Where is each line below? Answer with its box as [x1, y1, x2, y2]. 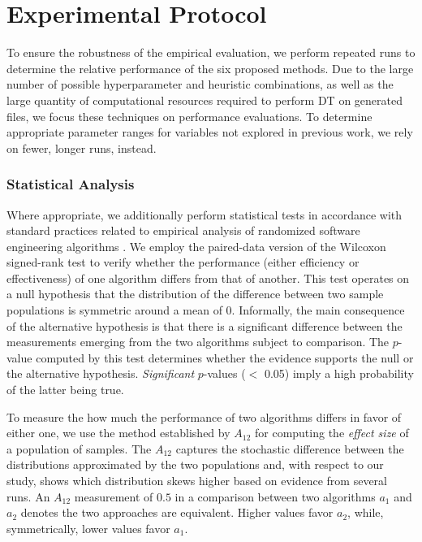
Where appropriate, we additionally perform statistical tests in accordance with [6, 206, 403, 223]
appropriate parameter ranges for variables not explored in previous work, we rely [6, 124, 413, 141]
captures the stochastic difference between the [175, 440, 404, 457]
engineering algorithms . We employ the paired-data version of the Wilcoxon [6, 237, 386, 254]
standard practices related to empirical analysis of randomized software [6, 222, 360, 239]
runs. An [6, 488, 50, 505]
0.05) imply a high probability [264, 365, 414, 382]
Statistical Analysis [6, 174, 135, 194]
